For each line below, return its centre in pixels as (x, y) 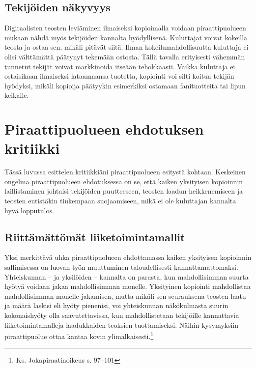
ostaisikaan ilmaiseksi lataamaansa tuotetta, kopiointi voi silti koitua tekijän (119, 76)
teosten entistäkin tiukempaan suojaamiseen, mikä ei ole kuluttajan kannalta (120, 201)
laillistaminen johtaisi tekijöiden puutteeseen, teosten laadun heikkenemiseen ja (124, 191)
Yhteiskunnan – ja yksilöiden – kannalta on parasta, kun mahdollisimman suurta (127, 276)
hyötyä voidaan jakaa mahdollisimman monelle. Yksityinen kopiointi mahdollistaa (128, 286)
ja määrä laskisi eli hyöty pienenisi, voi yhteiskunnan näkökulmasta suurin (116, 305)
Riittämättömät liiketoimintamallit (95, 237)
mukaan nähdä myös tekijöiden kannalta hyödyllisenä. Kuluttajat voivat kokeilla (126, 37)
